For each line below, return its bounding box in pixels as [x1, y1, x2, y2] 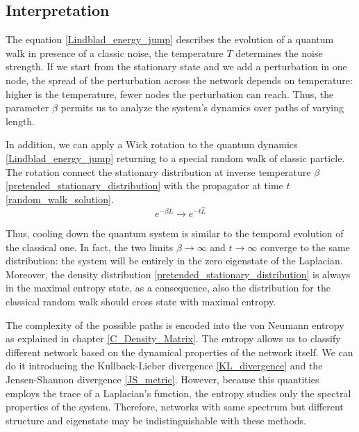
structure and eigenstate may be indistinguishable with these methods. [6, 413, 306, 427]
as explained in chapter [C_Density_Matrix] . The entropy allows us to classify [6, 331, 341, 346]
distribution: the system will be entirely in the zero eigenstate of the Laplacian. [6, 253, 343, 268]
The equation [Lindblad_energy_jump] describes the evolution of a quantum [6, 32, 334, 47]
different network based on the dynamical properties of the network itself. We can [6, 344, 353, 359]
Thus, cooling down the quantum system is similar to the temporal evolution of [6, 225, 344, 240]
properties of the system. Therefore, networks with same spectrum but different [6, 399, 344, 414]
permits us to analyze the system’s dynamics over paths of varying [60, 100, 344, 115]
